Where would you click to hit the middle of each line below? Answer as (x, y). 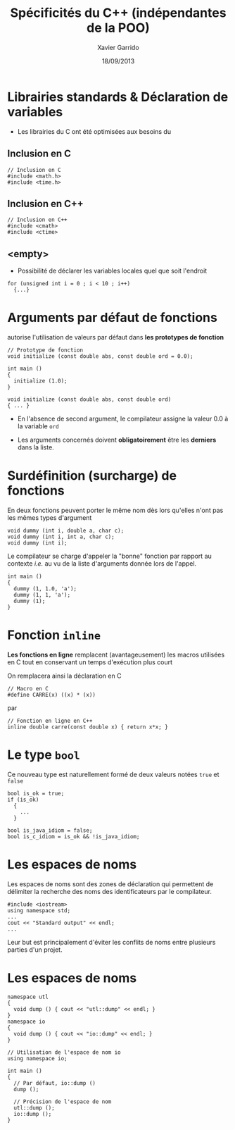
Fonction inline (54, 635)
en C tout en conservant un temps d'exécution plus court (90, 662)
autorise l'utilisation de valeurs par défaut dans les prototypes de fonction (115, 337)
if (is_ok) (23, 800)
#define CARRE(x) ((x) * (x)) (52, 695)
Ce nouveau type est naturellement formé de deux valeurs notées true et (113, 774)
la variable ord (38, 426)
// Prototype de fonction (45, 350)
